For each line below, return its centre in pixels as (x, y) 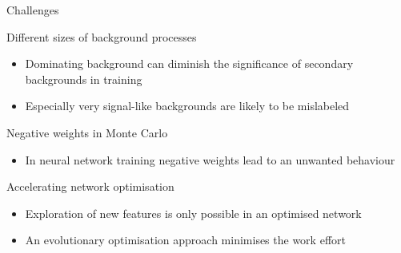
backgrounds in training (84, 79)
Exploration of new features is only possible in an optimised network (193, 213)
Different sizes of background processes (102, 36)
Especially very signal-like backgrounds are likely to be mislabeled (187, 106)
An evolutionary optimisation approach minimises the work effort (185, 240)
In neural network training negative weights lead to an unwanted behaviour (210, 159)
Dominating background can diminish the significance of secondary (189, 63)
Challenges (33, 10)
